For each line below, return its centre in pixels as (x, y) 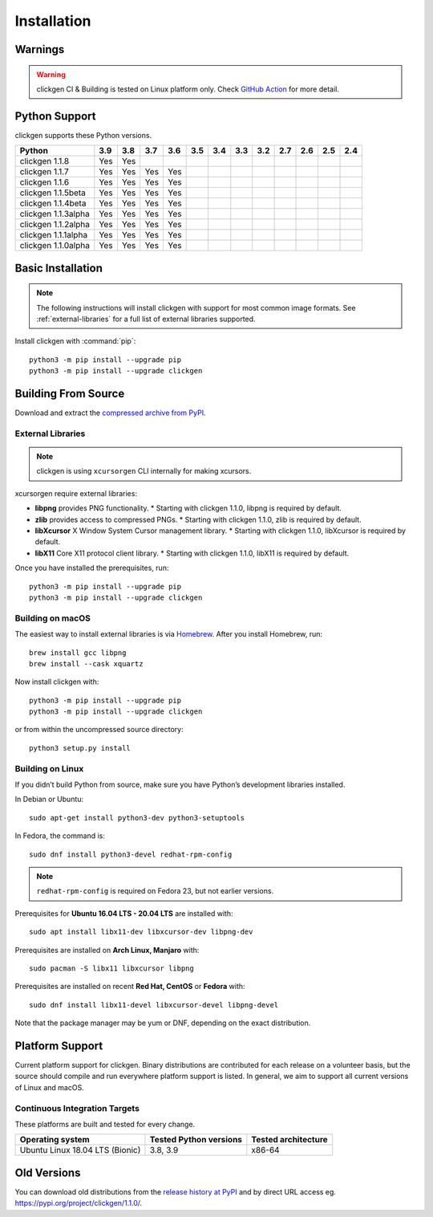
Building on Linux (49, 768)
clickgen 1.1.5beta (53, 193)
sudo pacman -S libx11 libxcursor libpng (111, 968)
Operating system (55, 1140)
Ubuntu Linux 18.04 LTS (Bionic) (80, 1150)
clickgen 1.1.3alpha (55, 214)
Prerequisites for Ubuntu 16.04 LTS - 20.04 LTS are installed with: (124, 913)
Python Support (55, 116)
